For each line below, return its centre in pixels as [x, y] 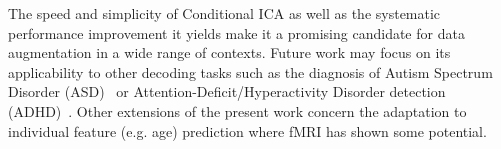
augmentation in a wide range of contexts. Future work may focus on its [229, 52]
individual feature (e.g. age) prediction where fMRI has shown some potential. [247, 130]
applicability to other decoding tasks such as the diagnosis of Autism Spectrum [250, 71]
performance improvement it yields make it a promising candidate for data [236, 32]
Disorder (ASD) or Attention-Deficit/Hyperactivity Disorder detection [227, 91]
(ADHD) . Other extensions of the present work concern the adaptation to [237, 110]
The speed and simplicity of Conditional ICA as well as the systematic [224, 13]
